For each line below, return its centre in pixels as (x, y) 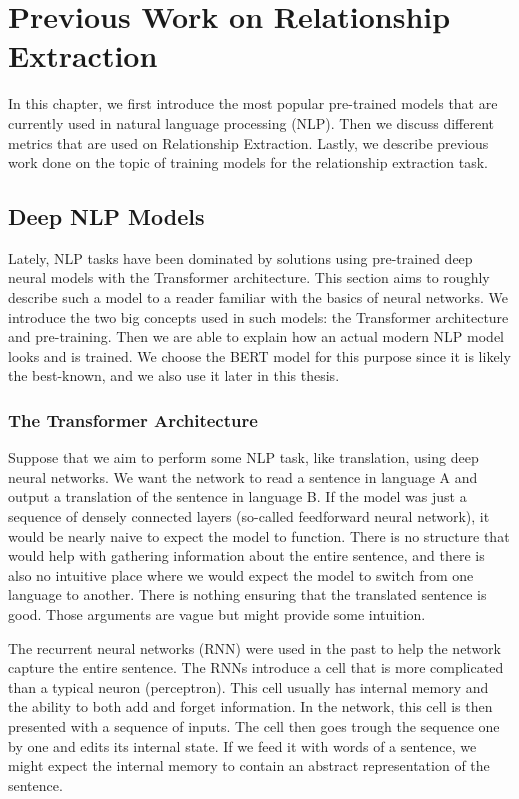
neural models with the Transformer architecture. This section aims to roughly (249, 277)
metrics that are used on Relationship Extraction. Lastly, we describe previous (248, 142)
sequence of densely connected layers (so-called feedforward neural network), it (249, 516)
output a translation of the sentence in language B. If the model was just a (237, 496)
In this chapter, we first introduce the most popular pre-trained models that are (253, 103)
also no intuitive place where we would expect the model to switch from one (241, 574)
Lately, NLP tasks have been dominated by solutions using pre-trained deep (240, 257)
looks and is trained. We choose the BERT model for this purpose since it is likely (259, 355)
